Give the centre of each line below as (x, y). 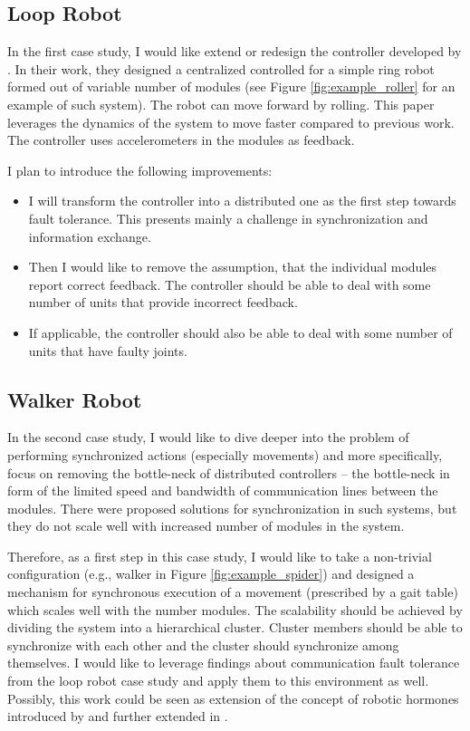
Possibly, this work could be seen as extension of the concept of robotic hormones (233, 698)
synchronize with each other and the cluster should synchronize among (203, 644)
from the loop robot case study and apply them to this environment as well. (218, 681)
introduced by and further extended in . (118, 716)
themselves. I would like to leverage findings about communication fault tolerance (234, 663)
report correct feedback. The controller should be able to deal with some (230, 284)
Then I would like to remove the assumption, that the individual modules (233, 267)
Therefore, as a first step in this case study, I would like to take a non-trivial (220, 556)
